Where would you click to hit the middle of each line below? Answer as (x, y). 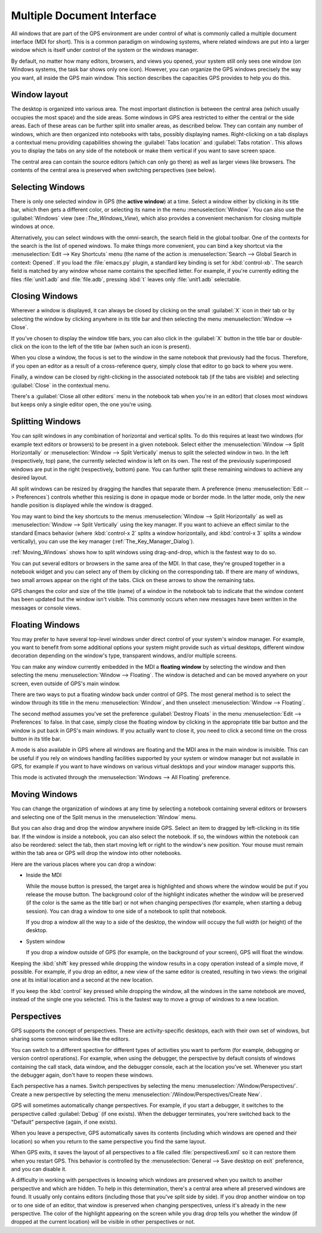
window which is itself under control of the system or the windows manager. (105, 50)
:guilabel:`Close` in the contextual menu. (61, 385)
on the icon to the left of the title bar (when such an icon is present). (107, 347)
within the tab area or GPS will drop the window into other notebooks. (96, 853)
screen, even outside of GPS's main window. (66, 683)
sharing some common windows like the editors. (71, 1039)
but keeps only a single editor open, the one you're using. (82, 405)
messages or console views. (46, 608)
